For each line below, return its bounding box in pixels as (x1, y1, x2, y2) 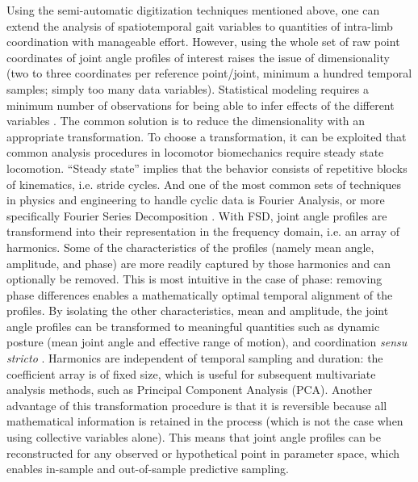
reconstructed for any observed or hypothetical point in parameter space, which (6, 444, 400, 461)
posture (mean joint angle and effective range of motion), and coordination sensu (6, 333, 408, 350)
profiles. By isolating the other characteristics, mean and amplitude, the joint (6, 302, 389, 319)
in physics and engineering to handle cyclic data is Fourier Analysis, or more (6, 191, 385, 208)
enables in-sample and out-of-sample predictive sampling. (6, 460, 289, 477)
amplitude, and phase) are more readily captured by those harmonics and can (6, 254, 391, 271)
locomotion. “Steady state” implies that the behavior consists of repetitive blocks (6, 159, 408, 176)
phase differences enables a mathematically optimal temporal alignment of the (6, 286, 393, 303)
